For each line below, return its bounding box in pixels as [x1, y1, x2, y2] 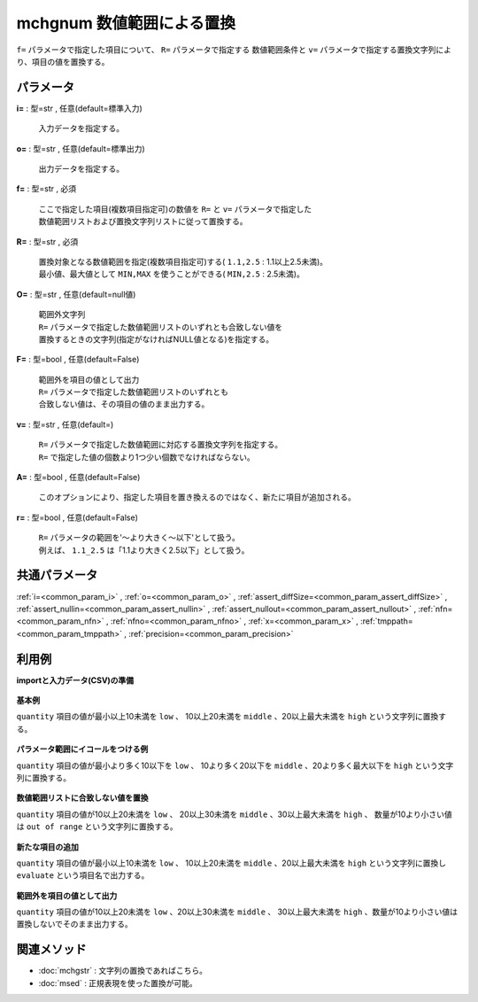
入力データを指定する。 [38, 123, 124, 134]
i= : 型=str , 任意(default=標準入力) [16, 103, 143, 113]
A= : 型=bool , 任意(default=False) [16, 472, 141, 483]
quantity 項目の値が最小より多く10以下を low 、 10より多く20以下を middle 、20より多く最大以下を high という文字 [16, 760, 454, 771]
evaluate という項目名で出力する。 [16, 870, 150, 881]
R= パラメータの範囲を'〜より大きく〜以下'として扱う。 [38, 532, 241, 543]
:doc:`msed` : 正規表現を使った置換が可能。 [38, 977, 198, 988]
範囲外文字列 [38, 309, 86, 320]
